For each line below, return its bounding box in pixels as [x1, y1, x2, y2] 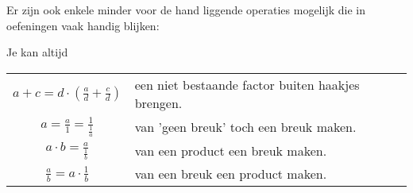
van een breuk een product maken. [134, 164, 327, 183]
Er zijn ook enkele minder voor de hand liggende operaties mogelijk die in [6, 2, 365, 17]
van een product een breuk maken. [134, 141, 327, 160]
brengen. [134, 93, 183, 112]
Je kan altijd [6, 44, 68, 60]
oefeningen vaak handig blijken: [6, 17, 160, 33]
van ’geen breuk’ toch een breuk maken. [134, 118, 357, 137]
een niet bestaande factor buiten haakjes [134, 75, 360, 94]
